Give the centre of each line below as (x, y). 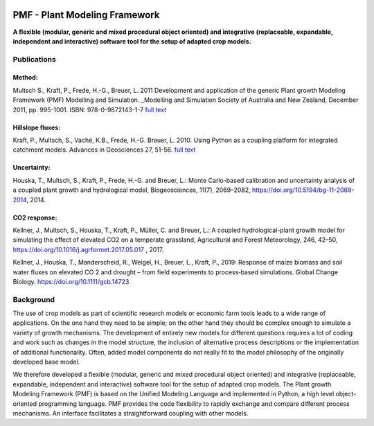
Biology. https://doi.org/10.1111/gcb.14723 (71, 281)
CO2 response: (35, 218)
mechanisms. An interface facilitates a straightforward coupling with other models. (131, 413)
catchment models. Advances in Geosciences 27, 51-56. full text (104, 150)
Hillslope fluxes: (37, 127)
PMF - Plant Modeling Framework (86, 15)
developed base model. (46, 362)
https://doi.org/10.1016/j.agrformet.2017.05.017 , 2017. (88, 249)
